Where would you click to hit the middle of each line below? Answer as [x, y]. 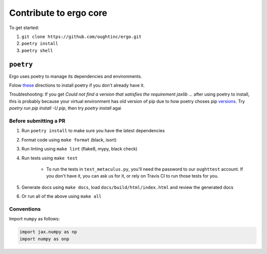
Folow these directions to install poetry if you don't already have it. [77, 85]
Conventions [25, 209]
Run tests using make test [49, 158]
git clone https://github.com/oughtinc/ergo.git [82, 36]
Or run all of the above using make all [62, 196]
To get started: [24, 28]
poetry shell [37, 50]
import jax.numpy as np [48, 232]
